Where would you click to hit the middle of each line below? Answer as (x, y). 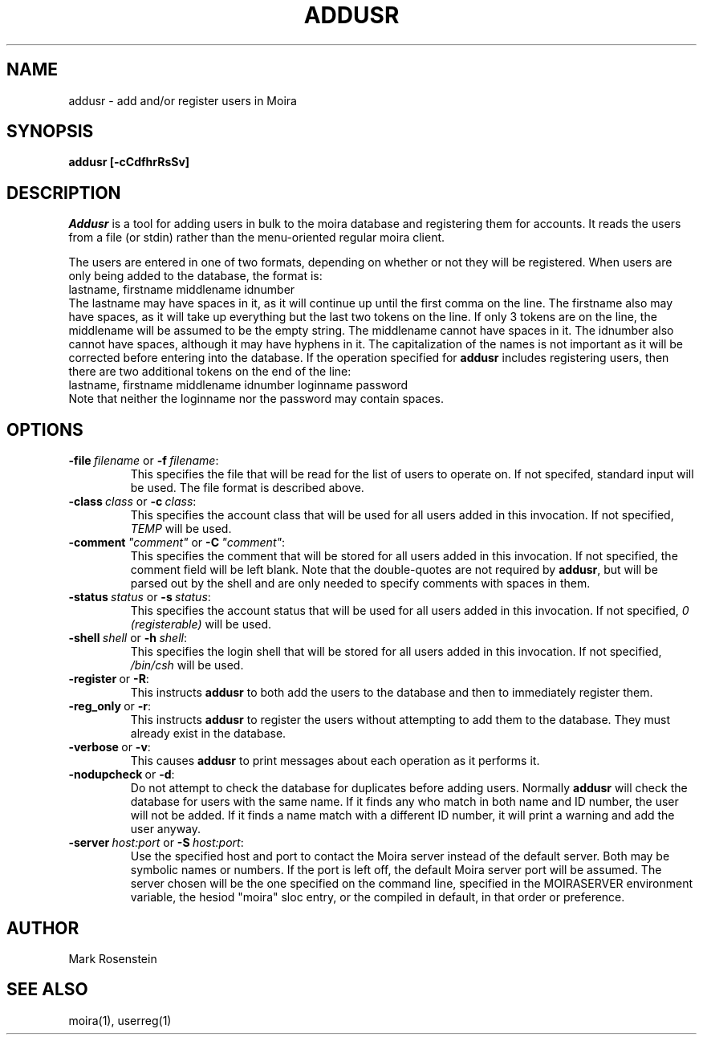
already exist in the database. (208, 734)
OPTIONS (45, 429)
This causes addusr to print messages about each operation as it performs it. (335, 761)
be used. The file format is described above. (247, 488)
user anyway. (166, 829)
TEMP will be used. (181, 529)
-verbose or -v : (110, 747)
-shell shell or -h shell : (128, 638)
